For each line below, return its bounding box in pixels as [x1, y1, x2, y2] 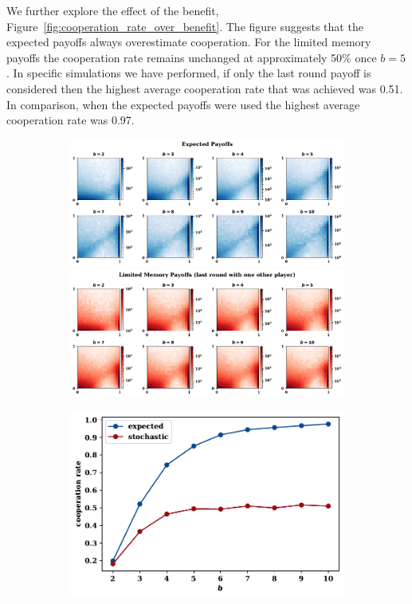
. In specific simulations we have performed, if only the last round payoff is [6, 65, 371, 81]
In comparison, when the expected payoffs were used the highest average [6, 96, 360, 112]
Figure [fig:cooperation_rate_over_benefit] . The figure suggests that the [6, 18, 363, 34]
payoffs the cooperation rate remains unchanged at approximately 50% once [6, 49, 377, 65]
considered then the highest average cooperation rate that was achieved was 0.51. [6, 80, 403, 96]
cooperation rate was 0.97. [6, 112, 135, 128]
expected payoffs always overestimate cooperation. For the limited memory [6, 33, 371, 50]
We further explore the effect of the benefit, [6, 2, 219, 18]
